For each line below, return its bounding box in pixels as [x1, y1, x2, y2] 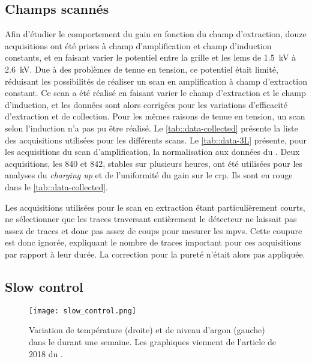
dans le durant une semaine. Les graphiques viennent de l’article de [29, 335, 277, 348]
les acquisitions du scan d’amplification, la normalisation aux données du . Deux [5, 145, 300, 158]
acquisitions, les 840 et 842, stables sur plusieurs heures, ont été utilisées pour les [5, 157, 303, 169]
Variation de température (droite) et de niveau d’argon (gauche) [29, 324, 265, 336]
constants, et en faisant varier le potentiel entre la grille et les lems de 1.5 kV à [5, 51, 296, 64]
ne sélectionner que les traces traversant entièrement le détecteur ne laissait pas [5, 213, 297, 225]
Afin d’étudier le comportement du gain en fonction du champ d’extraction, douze [5, 28, 307, 40]
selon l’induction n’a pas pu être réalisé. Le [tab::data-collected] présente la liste [5, 121, 298, 134]
